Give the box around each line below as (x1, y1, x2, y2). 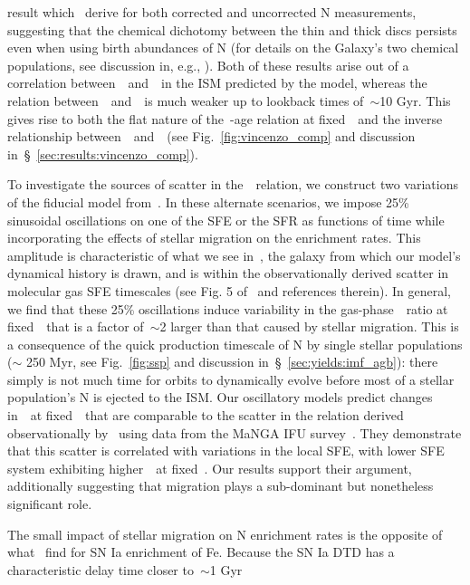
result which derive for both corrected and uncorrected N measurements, (7, 3, 417, 21)
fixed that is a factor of (7, 317, 144, 336)
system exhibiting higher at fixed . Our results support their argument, (7, 458, 412, 477)
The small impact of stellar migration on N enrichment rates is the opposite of (7, 524, 443, 543)
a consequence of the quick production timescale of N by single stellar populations (7, 334, 463, 353)
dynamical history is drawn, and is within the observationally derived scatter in (7, 264, 449, 283)
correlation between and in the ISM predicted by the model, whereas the (7, 73, 427, 92)
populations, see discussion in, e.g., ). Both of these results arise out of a (7, 55, 409, 74)
